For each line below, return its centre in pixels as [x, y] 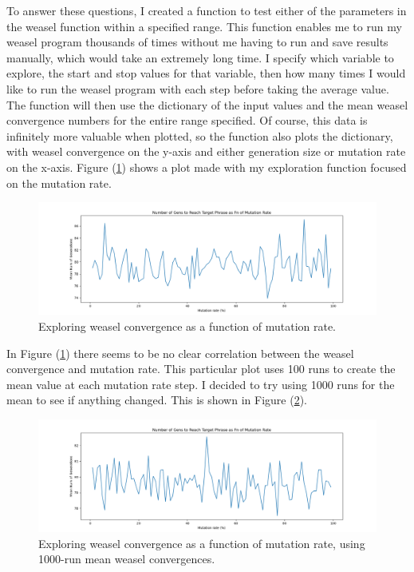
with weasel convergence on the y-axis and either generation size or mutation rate [206, 151]
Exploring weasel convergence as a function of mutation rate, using [202, 543]
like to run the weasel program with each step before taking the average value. [198, 88]
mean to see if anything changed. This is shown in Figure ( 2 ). [157, 400]
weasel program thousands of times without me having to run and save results [197, 42]
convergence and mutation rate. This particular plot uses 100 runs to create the [201, 369]
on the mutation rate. [59, 183]
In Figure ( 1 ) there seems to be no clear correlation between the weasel [180, 353]
